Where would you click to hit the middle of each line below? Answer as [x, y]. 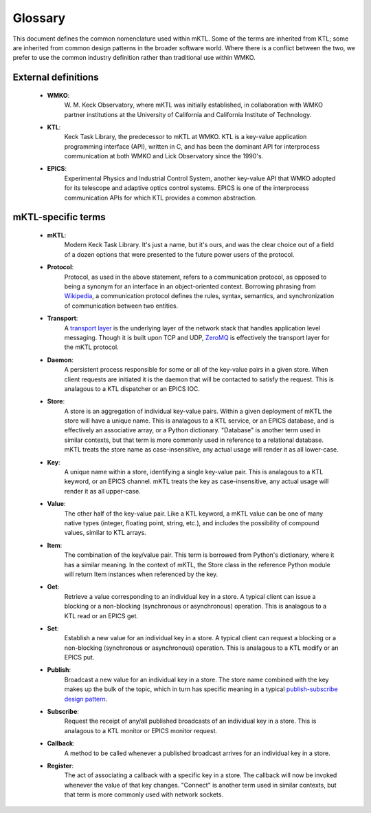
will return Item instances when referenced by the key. [141, 574]
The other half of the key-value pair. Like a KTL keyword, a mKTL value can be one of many [194, 514]
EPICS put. [79, 657]
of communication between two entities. [121, 306]
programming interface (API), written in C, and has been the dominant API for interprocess [192, 146]
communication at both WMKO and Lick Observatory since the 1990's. [164, 156]
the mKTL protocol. [92, 347]
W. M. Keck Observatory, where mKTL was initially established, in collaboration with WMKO [193, 105]
